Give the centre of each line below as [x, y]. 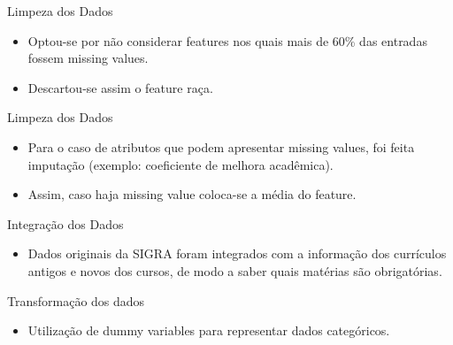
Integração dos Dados [65, 223]
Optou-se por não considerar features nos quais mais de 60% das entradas [227, 40]
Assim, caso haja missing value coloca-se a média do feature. [192, 194]
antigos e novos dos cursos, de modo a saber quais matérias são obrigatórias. [235, 270]
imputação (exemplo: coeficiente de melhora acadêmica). [180, 164]
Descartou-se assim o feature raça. [120, 87]
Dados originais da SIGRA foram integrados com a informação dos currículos [237, 253]
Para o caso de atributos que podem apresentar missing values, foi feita [221, 146]
